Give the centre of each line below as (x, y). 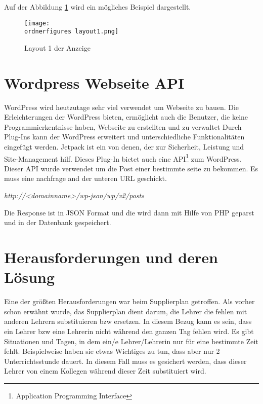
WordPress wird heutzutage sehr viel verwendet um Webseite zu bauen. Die (122, 107)
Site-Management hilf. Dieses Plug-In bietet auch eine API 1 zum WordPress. (123, 158)
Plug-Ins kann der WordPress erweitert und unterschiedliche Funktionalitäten (124, 137)
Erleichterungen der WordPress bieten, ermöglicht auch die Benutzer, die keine (126, 117)
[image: (37, 23)
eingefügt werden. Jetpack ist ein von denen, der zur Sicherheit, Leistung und (124, 146)
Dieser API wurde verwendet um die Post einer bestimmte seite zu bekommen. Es (131, 168)
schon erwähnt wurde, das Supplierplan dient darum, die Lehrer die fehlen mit (126, 311)
